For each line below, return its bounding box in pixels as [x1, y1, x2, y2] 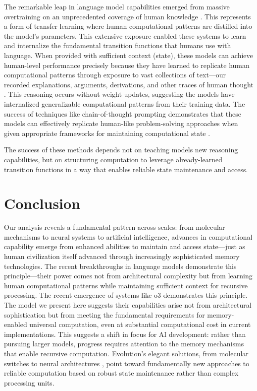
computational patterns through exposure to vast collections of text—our [4, 69, 226, 80]
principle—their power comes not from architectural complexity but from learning [4, 270, 253, 281]
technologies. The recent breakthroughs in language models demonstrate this [4, 261, 237, 271]
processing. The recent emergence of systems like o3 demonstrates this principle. [4, 290, 248, 300]
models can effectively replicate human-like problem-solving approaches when [4, 118, 238, 129]
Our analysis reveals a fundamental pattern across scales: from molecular [4, 222, 225, 232]
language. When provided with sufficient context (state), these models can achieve [4, 50, 253, 60]
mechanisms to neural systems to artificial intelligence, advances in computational [4, 231, 253, 242]
